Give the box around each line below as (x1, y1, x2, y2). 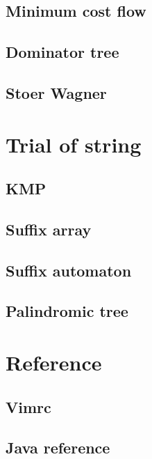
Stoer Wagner (6, 81, 107, 103)
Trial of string (6, 130, 142, 158)
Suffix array (6, 218, 92, 240)
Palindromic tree (6, 300, 128, 322)
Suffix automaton (6, 259, 132, 281)
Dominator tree (6, 41, 119, 63)
